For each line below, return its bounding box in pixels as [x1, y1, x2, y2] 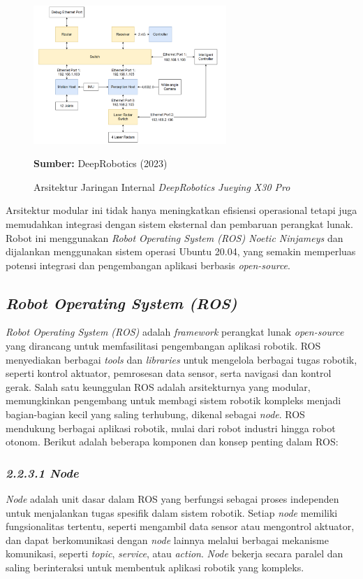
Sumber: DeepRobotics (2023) [34, 156, 168, 171]
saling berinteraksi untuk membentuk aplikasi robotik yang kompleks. [6, 560, 304, 575]
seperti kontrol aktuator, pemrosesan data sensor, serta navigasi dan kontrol [6, 366, 332, 380]
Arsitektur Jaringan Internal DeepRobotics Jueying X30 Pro [34, 179, 290, 194]
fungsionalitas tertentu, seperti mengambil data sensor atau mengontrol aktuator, [6, 519, 355, 534]
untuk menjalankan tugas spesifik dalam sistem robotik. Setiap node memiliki [6, 505, 338, 520]
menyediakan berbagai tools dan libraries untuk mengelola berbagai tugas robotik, [6, 352, 357, 366]
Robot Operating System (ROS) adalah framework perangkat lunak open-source [6, 324, 344, 339]
